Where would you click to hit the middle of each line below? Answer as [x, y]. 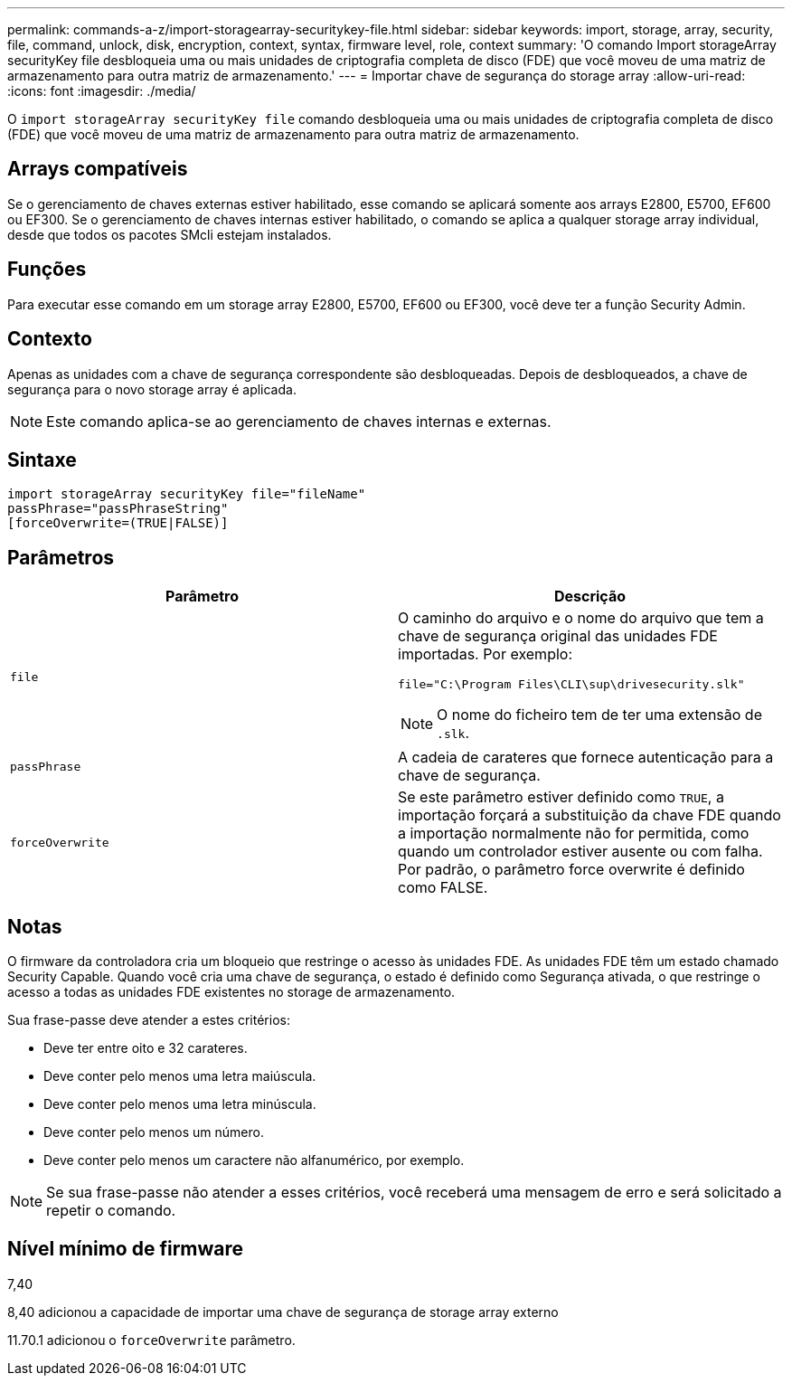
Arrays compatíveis [98, 169]
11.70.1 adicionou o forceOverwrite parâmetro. [151, 1340]
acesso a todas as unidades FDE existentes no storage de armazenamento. [231, 992]
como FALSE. [443, 888]
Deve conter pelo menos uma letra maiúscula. [180, 1076]
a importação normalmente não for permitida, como [574, 834]
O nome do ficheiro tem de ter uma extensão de [599, 715]
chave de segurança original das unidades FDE [558, 636]
